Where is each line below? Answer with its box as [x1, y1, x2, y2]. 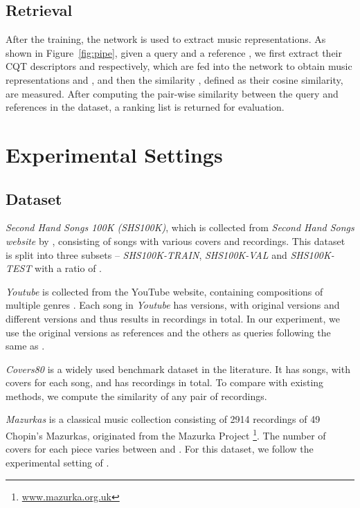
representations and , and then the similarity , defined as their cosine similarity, [6, 72, 343, 87]
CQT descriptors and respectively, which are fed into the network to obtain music [6, 59, 352, 73]
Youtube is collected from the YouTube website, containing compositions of [6, 284, 323, 298]
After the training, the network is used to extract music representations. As [6, 32, 326, 46]
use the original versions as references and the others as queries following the [6, 325, 331, 339]
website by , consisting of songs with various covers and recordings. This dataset [6, 233, 345, 248]
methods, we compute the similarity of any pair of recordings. [6, 388, 267, 403]
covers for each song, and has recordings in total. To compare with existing [6, 375, 324, 390]
